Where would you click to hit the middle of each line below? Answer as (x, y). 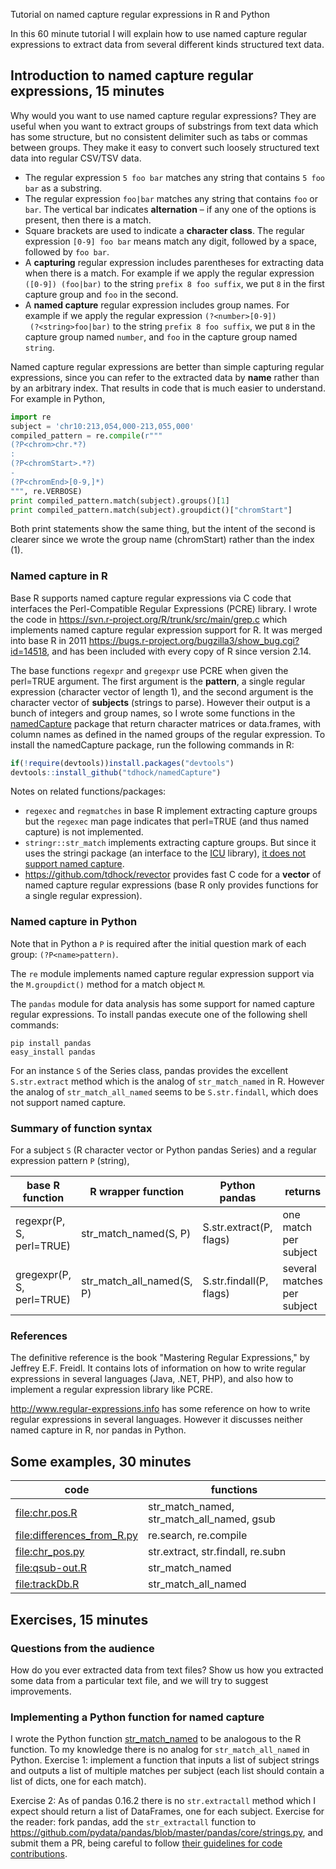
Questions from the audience (82, 1648)
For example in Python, (58, 398)
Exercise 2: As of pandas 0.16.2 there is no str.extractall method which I (163, 1801)
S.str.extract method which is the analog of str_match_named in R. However (167, 1081)
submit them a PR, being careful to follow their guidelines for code (146, 1843)
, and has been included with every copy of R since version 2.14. (179, 651)
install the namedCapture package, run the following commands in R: (152, 745)
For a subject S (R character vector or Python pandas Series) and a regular (163, 1150)
